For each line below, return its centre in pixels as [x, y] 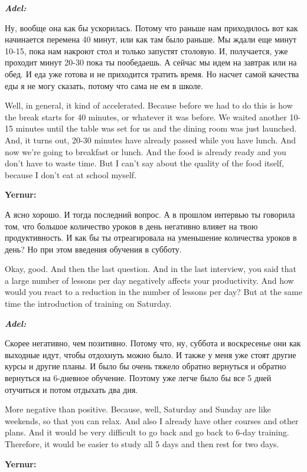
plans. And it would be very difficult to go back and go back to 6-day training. [147, 432]
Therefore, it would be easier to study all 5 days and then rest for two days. [142, 444]
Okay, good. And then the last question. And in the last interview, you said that [151, 269]
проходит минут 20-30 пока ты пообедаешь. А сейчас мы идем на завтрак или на [151, 62]
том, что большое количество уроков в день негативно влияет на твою [131, 226]
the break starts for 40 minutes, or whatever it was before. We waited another [146, 117]
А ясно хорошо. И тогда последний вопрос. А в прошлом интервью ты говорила [150, 214]
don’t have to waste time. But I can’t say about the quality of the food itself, [144, 163]
